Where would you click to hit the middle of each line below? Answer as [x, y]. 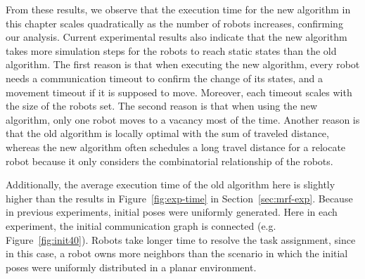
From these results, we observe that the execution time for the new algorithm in [178, 9]
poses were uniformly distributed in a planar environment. [131, 267]
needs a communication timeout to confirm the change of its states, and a [165, 78]
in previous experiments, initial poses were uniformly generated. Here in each [172, 212]
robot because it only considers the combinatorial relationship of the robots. [169, 161]
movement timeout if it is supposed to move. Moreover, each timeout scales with [179, 92]
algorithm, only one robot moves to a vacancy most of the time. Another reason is [183, 119]
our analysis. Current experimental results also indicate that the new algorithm [177, 37]
